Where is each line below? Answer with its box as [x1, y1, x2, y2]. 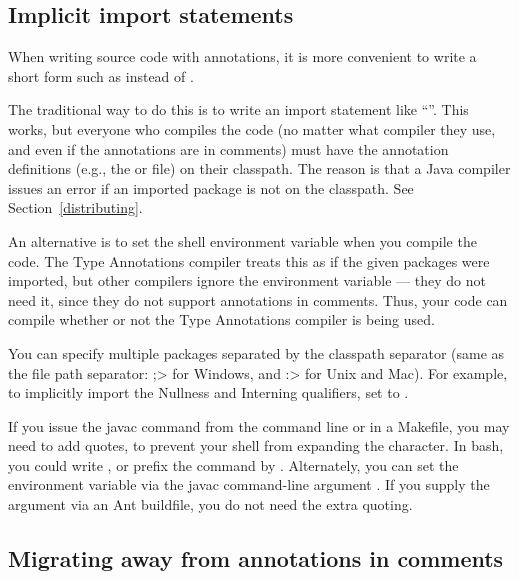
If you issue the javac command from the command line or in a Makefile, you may [8, 415, 510, 436]
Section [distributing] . [8, 197, 143, 218]
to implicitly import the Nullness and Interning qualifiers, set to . [8, 382, 409, 403]
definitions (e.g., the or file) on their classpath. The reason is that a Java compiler [8, 158, 511, 179]
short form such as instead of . [8, 65, 194, 86]
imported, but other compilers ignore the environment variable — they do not [8, 270, 486, 291]
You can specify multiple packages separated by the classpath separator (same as [8, 342, 505, 363]
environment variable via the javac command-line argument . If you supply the [8, 474, 490, 495]
